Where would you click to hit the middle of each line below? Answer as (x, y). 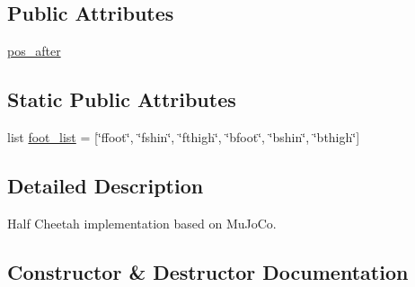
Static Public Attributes (122, 99)
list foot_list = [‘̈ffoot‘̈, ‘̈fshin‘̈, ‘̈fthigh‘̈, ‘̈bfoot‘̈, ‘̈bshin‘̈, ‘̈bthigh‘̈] (184, 137)
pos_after (34, 51)
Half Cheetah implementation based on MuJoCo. (142, 223)
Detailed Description (106, 185)
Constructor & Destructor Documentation (208, 271)
